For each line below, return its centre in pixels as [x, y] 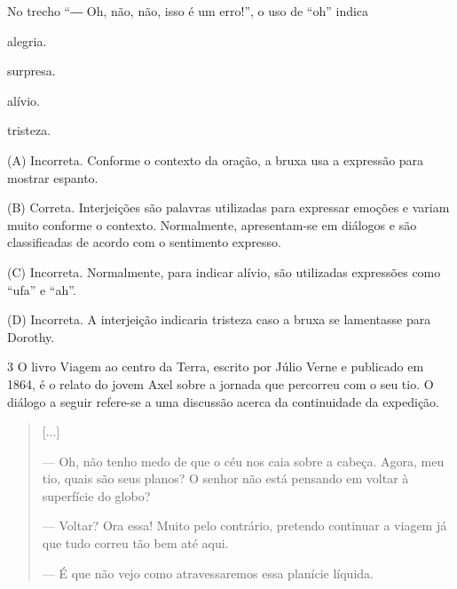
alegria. [27, 40]
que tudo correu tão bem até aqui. [135, 543]
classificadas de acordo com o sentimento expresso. [144, 242]
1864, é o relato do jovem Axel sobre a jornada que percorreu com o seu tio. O [221, 383]
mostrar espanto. [53, 177]
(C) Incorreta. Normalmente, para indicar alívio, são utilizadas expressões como [224, 271]
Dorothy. [31, 336]
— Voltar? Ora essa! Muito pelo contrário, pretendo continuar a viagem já [244, 525]
